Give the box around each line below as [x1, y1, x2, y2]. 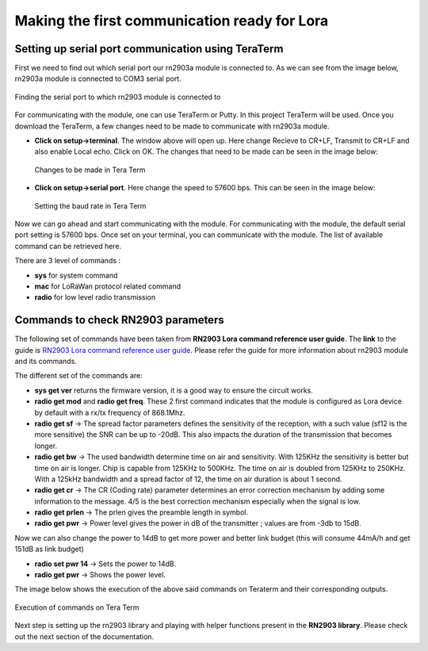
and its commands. [14, 357, 77, 366]
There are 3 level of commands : [14, 256, 121, 266]
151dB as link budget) [14, 544, 85, 554]
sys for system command [34, 270, 118, 280]
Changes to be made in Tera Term [34, 165, 146, 174]
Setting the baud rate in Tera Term [34, 201, 147, 210]
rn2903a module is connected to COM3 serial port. [14, 74, 182, 83]
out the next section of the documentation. [14, 631, 155, 641]
